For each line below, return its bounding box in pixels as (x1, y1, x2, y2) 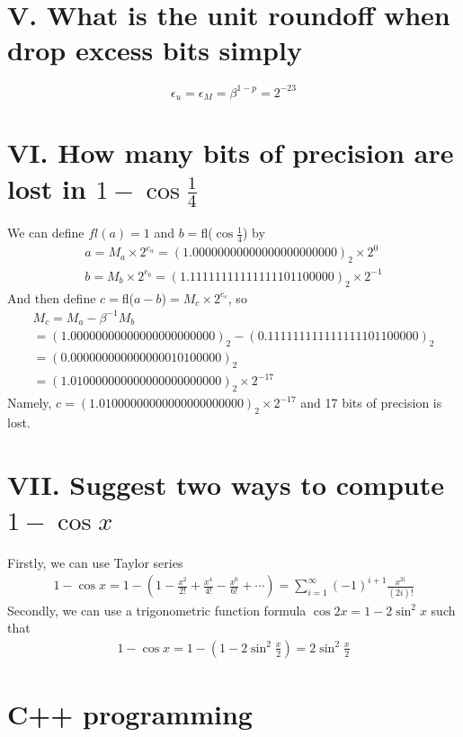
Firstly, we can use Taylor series (7, 553, 183, 571)
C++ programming (7, 696, 253, 733)
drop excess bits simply (7, 31, 302, 68)
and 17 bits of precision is (300, 393, 442, 412)
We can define (7, 223, 85, 242)
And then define (7, 288, 96, 307)
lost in (7, 169, 86, 206)
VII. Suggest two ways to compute (7, 465, 444, 502)
